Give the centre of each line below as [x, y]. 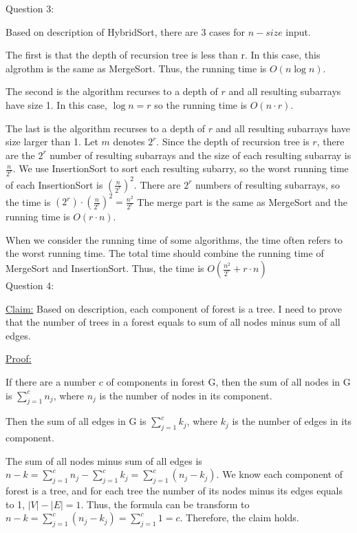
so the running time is [201, 104]
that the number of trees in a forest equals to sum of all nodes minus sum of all [173, 322]
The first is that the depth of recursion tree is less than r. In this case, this [163, 55]
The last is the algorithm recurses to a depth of [106, 128]
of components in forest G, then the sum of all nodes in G [228, 381]
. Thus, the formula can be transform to [165, 504]
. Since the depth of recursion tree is [233, 142]
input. [298, 31]
